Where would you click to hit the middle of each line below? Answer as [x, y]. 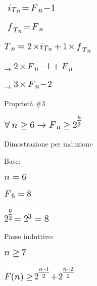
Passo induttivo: [29, 236]
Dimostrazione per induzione [48, 144]
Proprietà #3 [25, 103]
